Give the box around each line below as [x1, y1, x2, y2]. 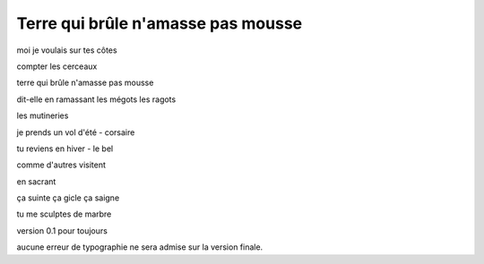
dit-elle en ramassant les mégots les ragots [16, 94, 177, 105]
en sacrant [16, 175, 56, 187]
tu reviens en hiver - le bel [16, 143, 114, 154]
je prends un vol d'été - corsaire [16, 126, 135, 138]
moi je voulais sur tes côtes [16, 45, 117, 55]
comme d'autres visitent [16, 159, 107, 170]
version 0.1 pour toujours [16, 225, 108, 236]
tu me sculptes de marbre [16, 209, 112, 219]
